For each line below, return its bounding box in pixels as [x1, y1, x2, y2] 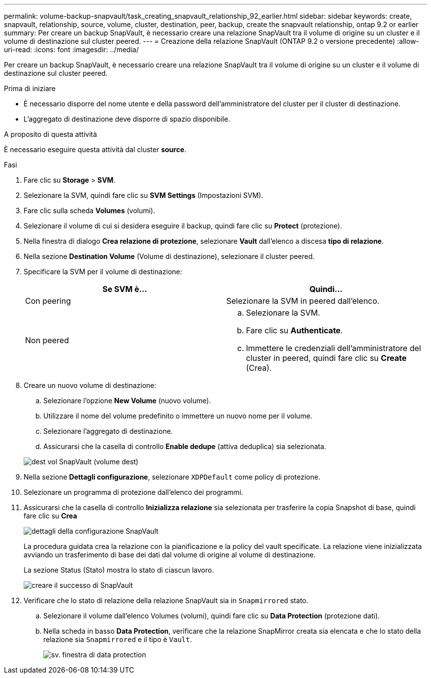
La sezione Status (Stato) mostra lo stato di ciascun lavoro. [24, 566, 214, 574]
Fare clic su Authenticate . [246, 325, 343, 335]
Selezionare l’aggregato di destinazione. [43, 427, 173, 435]
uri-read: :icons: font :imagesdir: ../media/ [4, 45, 139, 54]
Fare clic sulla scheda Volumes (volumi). [24, 206, 155, 215]
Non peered [25, 335, 69, 345]
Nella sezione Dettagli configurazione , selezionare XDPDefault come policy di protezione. [24, 473, 320, 481]
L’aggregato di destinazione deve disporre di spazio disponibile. [24, 115, 230, 123]
